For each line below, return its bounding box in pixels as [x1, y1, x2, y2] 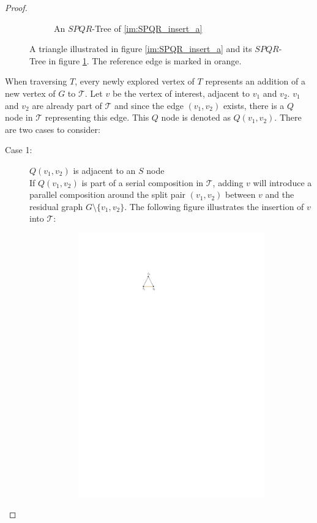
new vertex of [5, 86, 56, 99]
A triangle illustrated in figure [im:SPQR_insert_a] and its [29, 42, 252, 55]
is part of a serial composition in [81, 176, 204, 189]
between [225, 188, 256, 201]
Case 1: [5, 143, 32, 156]
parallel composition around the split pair [29, 188, 186, 201]
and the [265, 188, 294, 201]
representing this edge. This [45, 111, 149, 124]
